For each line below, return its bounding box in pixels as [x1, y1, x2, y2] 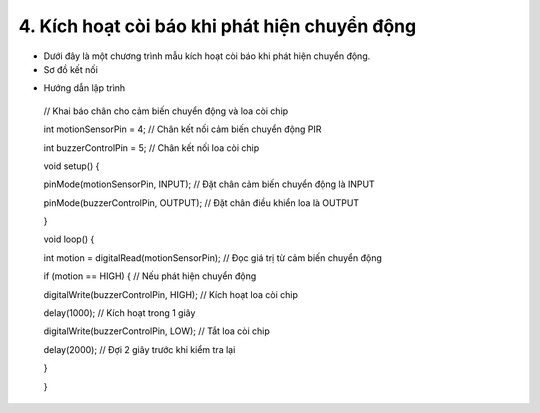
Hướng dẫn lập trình [43, 82, 126, 94]
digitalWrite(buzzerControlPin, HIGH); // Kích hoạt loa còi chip [43, 288, 299, 300]
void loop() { [43, 233, 95, 245]
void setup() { [43, 160, 100, 172]
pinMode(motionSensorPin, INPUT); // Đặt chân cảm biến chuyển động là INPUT [43, 178, 375, 190]
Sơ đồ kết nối [43, 63, 99, 75]
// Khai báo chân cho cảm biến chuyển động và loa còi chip [43, 105, 289, 117]
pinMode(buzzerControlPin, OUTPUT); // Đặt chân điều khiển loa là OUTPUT [43, 196, 360, 209]
